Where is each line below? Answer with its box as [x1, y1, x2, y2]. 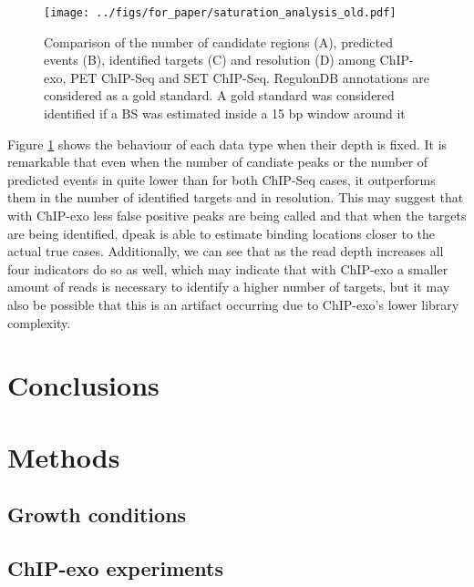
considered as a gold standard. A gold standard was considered [44, 86, 395, 105]
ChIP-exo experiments [7, 554, 223, 582]
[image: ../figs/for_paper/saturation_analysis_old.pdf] [44, 6, 397, 19]
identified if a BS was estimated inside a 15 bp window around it [44, 104, 406, 123]
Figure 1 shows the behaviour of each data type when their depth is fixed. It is [7, 134, 448, 153]
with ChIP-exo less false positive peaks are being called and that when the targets [7, 206, 467, 224]
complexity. [7, 313, 71, 332]
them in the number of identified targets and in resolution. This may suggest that [7, 188, 464, 207]
